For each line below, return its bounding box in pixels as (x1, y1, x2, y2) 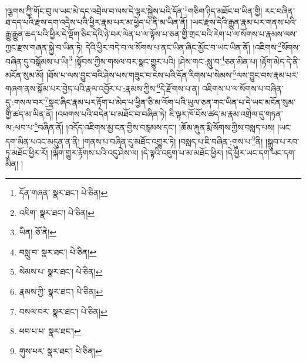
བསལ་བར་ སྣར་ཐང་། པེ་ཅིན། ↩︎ (19, 305, 107, 317)
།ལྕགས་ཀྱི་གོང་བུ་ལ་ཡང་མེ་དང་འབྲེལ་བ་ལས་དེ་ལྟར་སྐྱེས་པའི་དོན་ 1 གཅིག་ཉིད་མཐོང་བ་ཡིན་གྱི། (5, 3, 263, 16)
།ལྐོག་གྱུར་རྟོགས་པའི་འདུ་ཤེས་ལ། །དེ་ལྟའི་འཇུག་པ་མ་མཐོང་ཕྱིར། (51, 146, 223, 158)
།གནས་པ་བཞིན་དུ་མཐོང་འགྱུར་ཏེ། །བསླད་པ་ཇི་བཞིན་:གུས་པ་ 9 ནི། (82, 133, 263, 147)
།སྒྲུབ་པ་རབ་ (265, 135, 300, 147)
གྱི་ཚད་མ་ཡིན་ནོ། (5, 107, 53, 119)
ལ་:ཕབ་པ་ (5, 121, 35, 133)
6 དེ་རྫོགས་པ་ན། (156, 81, 200, 94)
